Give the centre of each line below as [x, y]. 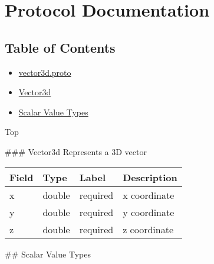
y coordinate [149, 212]
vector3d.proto [45, 72]
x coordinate [149, 195]
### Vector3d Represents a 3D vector [76, 151]
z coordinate [148, 229]
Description [150, 177]
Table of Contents [60, 47]
